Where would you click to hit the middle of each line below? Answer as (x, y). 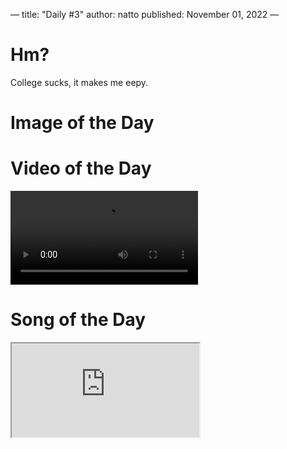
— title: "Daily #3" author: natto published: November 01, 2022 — (145, 14)
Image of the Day (82, 123)
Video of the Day (81, 168)
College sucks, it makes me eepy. (79, 82)
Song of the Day (78, 320)
